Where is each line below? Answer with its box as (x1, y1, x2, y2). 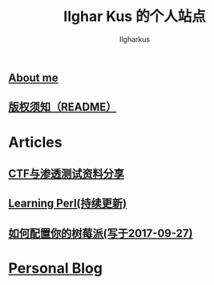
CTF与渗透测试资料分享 (8, 166, 124, 181)
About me (8, 71, 59, 84)
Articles (8, 133, 63, 151)
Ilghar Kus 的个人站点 (63, 7, 206, 26)
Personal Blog (8, 259, 103, 277)
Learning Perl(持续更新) (8, 197, 127, 210)
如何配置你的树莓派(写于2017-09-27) (8, 226, 193, 240)
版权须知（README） (8, 100, 117, 114)
